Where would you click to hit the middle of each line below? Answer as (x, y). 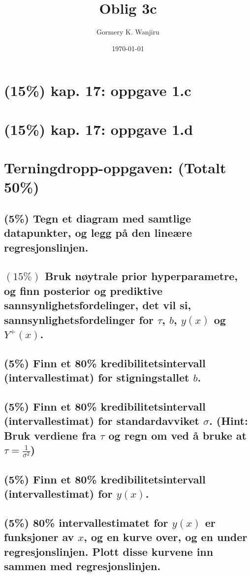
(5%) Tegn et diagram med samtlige (97, 218)
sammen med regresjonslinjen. (82, 566)
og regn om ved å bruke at (177, 435)
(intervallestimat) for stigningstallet (97, 377)
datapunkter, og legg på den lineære (98, 233)
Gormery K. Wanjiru (128, 32)
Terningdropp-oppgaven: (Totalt (115, 168)
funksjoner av (39, 537)
